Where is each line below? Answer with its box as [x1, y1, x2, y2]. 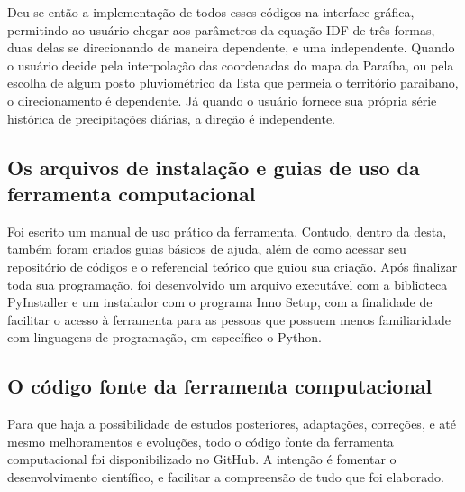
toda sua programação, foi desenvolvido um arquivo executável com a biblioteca [7, 274, 448, 293]
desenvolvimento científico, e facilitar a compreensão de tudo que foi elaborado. [7, 467, 444, 486]
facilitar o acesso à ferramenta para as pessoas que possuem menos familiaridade [7, 310, 451, 329]
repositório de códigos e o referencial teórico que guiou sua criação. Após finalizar [7, 256, 458, 275]
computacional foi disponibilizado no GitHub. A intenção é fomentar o [7, 450, 397, 469]
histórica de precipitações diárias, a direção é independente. [7, 108, 335, 127]
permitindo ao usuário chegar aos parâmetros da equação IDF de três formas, [7, 20, 435, 39]
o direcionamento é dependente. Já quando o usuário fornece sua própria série [7, 90, 437, 109]
